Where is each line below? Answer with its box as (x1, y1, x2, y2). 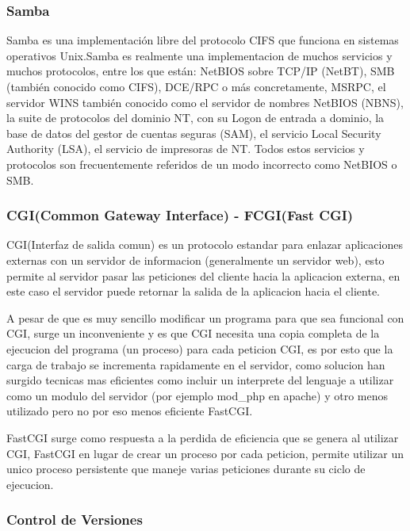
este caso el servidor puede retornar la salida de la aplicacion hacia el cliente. (6, 283, 381, 300)
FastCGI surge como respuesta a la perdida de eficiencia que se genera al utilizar (6, 429, 399, 445)
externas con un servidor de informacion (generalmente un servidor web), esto (6, 251, 385, 268)
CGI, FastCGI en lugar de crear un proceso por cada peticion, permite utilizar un (6, 445, 404, 461)
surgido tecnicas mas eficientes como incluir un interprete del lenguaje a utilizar (6, 372, 394, 388)
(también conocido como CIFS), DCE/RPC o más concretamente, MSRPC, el (6, 78, 386, 94)
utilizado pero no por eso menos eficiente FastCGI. (6, 403, 253, 419)
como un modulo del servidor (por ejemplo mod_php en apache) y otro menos (6, 387, 388, 403)
